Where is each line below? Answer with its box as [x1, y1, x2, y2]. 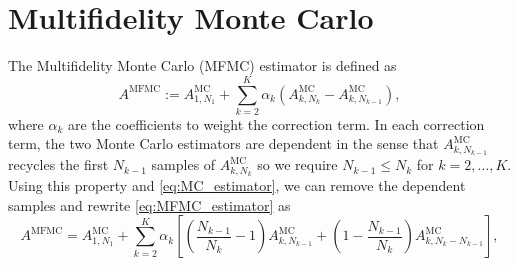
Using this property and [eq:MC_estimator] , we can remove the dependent [8, 175, 466, 196]
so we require [257, 154, 338, 175]
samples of [151, 154, 216, 175]
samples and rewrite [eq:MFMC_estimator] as [8, 194, 291, 215]
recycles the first [8, 154, 109, 175]
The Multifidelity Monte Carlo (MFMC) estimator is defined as [8, 55, 397, 76]
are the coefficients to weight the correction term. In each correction [68, 113, 485, 134]
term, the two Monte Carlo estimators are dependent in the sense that [8, 133, 439, 154]
